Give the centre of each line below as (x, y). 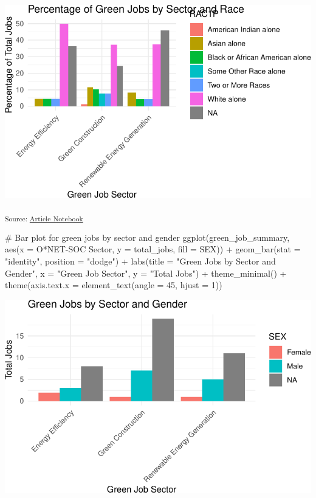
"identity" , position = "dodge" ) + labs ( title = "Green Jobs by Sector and (140, 261)
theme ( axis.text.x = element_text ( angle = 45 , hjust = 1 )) (114, 285)
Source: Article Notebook (44, 218)
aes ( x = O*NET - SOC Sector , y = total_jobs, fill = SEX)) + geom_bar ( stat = (153, 249)
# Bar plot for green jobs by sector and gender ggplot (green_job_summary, (147, 237)
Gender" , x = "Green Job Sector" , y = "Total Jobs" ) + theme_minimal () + (146, 273)
